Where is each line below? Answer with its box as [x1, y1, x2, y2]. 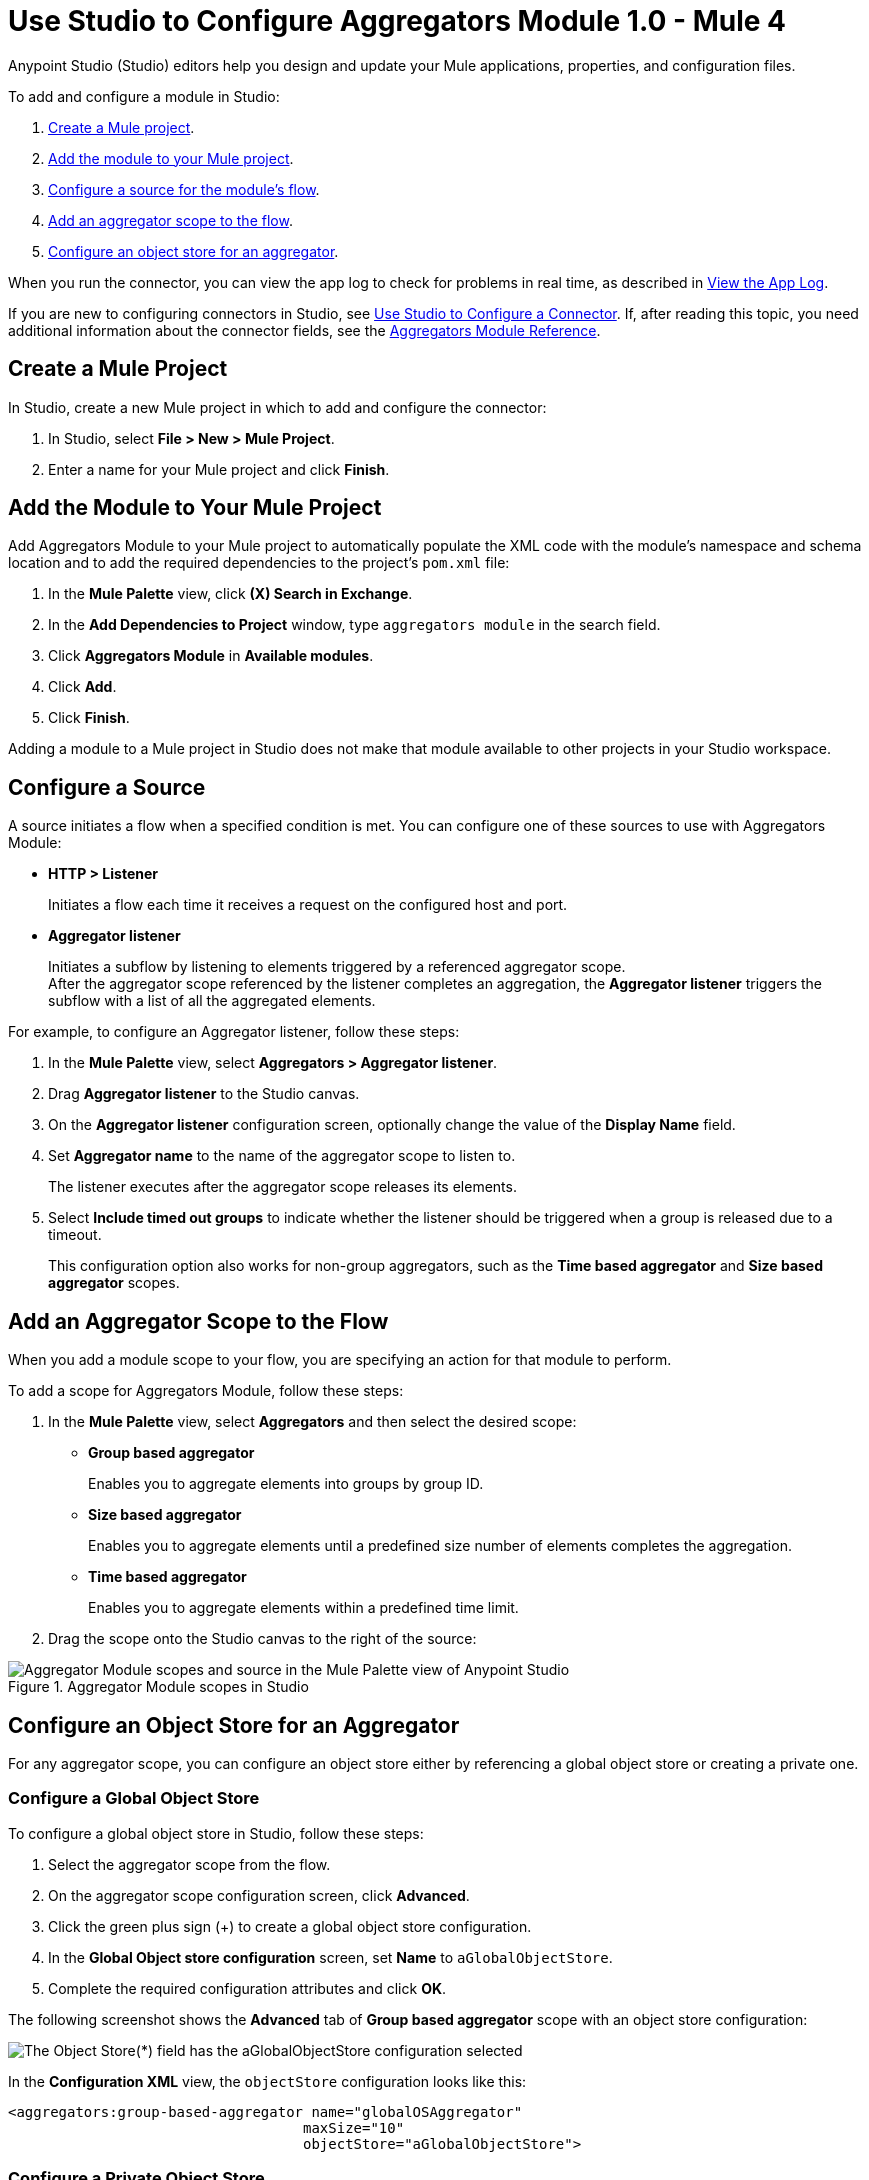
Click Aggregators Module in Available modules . [48, 647, 374, 665]
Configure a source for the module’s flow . [48, 180, 320, 198]
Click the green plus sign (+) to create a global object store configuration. [48, 1917, 532, 1935]
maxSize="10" [303, 2119, 405, 2136]
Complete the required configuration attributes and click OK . [48, 1979, 447, 1997]
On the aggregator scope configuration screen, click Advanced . [48, 1886, 470, 1904]
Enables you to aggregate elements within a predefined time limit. [88, 1599, 519, 1617]
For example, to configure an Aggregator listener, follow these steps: [8, 1023, 460, 1041]
